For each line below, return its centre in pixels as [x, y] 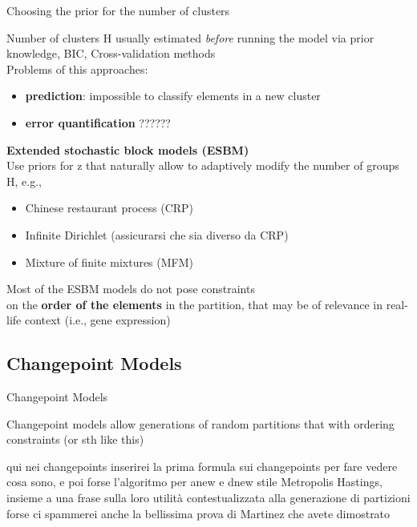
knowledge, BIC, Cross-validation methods [111, 53]
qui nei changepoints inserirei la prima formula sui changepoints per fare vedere [202, 466]
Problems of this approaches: [77, 68]
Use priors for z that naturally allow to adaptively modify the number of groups [203, 165]
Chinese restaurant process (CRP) [109, 208]
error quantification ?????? [98, 122]
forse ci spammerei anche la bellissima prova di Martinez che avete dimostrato [198, 513]
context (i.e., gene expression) [97, 320]
